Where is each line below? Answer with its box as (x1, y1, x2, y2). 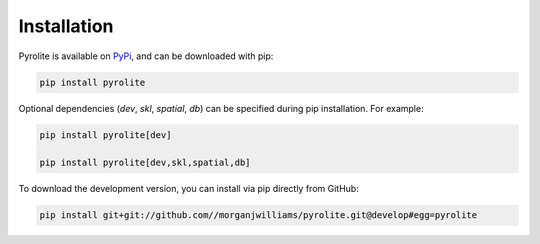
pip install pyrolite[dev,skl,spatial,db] (39, 157, 251, 169)
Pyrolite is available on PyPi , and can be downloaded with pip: (18, 50, 274, 62)
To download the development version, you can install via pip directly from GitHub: (18, 183, 359, 195)
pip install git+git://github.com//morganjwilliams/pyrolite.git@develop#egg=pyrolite (39, 210, 478, 221)
